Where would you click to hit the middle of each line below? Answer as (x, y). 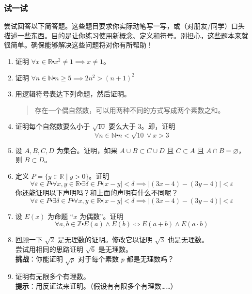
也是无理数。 (188, 240)
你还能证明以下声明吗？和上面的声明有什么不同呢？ (97, 193)
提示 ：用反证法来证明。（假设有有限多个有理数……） (96, 286)
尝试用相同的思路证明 (49, 249)
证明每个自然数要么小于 (53, 126)
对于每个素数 (98, 258)
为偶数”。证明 (101, 216)
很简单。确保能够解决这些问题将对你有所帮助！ (79, 45)
